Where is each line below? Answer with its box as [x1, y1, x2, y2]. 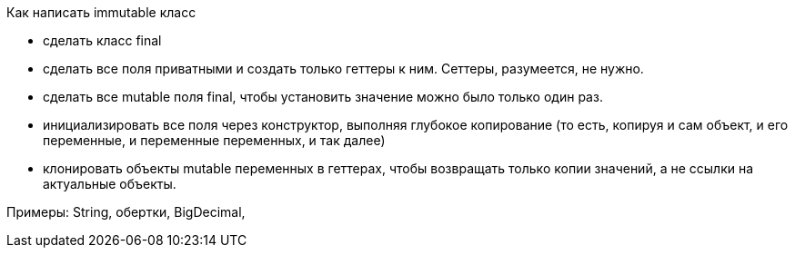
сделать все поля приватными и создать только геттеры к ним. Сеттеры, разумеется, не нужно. [43, 61, 644, 76]
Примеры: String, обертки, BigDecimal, [6, 204, 246, 220]
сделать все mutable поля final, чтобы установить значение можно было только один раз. [43, 89, 603, 104]
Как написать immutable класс [6, 5, 196, 20]
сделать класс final [43, 33, 162, 48]
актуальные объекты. [43, 176, 176, 191]
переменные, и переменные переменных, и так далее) [43, 132, 386, 148]
